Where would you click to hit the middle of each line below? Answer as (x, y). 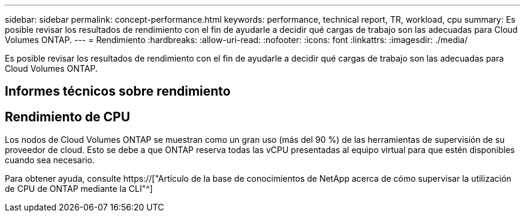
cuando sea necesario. (50, 160)
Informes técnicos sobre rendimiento (118, 91)
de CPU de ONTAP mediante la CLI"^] (79, 189)
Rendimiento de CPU (68, 117)
